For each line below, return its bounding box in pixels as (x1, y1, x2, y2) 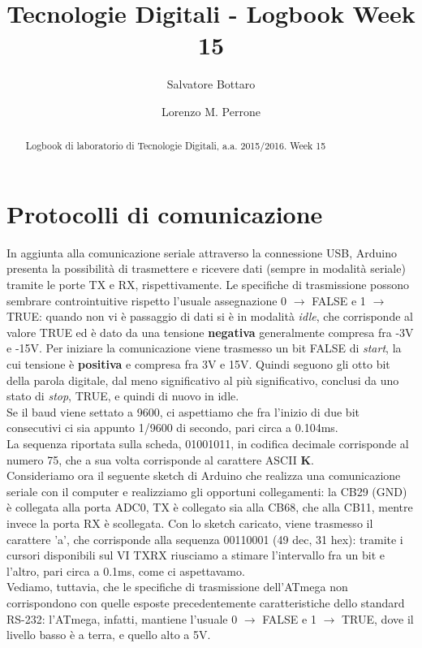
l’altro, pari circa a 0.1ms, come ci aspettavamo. (6, 562, 245, 579)
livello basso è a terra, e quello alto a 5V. (6, 626, 211, 643)
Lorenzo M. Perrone (161, 102, 261, 119)
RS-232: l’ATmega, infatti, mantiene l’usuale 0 (6, 610, 238, 627)
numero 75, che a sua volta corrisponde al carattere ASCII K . (6, 451, 314, 468)
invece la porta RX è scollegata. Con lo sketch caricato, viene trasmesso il (6, 514, 373, 531)
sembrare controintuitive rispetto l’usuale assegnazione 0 (6, 292, 287, 309)
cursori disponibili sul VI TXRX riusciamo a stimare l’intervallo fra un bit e (6, 546, 385, 564)
